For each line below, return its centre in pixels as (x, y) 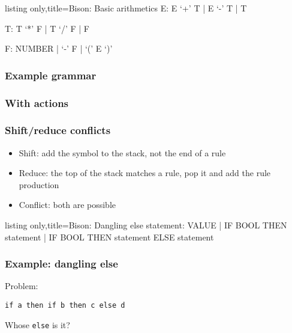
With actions (37, 102)
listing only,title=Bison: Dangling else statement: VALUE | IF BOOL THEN (146, 225)
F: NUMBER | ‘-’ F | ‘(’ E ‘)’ (59, 48)
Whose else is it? (37, 324)
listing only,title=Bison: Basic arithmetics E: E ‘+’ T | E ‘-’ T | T (126, 8)
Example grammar (51, 75)
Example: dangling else (61, 264)
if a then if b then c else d (65, 306)
